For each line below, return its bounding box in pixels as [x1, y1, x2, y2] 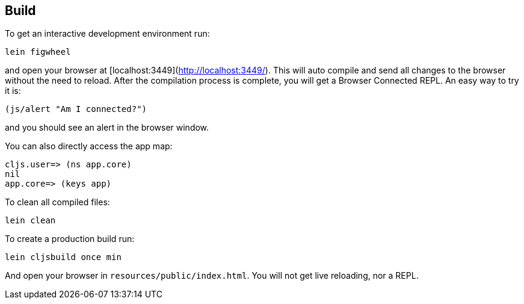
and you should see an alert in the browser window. [5, 122, 209, 133]
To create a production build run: [5, 234, 135, 244]
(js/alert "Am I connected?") [5, 104, 147, 114]
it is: [5, 85, 21, 96]
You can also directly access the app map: [5, 141, 173, 152]
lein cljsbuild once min [5, 252, 122, 262]
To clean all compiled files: [5, 197, 110, 208]
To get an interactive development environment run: [5, 28, 210, 39]
